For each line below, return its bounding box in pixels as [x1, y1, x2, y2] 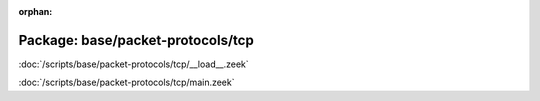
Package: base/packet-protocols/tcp [18, 31, 254, 49]
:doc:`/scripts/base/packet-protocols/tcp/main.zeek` [18, 76, 235, 89]
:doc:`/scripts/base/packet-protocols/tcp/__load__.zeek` [18, 58, 249, 70]
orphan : [18, 6, 53, 17]
